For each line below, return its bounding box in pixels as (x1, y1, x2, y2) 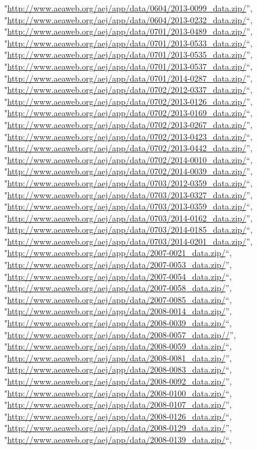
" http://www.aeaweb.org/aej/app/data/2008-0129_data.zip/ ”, (4, 421, 232, 434)
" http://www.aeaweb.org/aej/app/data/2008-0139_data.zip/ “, (4, 433, 232, 445)
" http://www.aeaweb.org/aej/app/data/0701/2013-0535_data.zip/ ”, (4, 48, 253, 61)
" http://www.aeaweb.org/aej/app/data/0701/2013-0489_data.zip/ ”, (4, 25, 253, 37)
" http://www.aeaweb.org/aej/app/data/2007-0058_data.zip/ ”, (4, 282, 232, 294)
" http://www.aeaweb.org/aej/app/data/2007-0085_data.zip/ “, (4, 293, 232, 305)
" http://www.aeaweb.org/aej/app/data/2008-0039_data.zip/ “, (4, 317, 232, 329)
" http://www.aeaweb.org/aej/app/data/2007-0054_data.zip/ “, (4, 270, 232, 282)
